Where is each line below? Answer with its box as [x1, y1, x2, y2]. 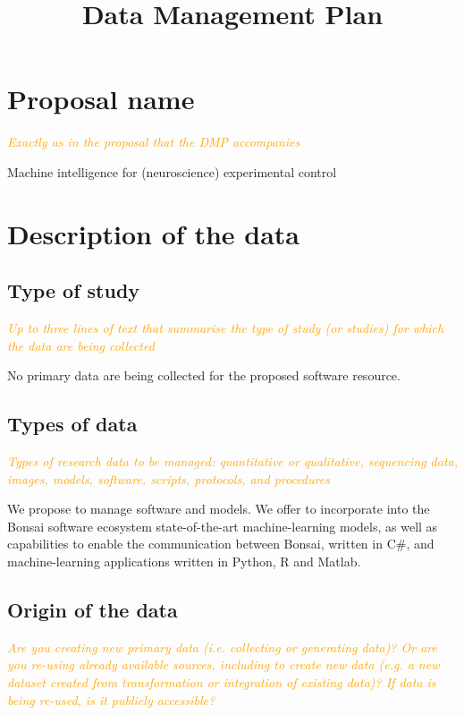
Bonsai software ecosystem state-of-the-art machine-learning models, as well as [7, 516, 438, 535]
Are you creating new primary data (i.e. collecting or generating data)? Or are [7, 637, 437, 656]
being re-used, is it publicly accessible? [7, 690, 215, 709]
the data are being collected [7, 336, 155, 354]
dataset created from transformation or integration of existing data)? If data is [7, 673, 436, 692]
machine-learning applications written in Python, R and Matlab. [7, 552, 361, 571]
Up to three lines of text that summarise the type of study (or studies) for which [7, 319, 444, 337]
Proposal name [7, 81, 195, 117]
